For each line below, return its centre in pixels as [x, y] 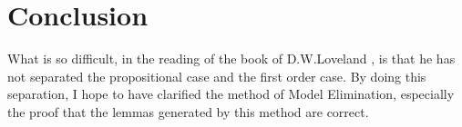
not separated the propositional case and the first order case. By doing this [217, 76]
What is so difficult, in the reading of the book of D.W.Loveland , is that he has [231, 59]
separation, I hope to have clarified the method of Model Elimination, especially [231, 94]
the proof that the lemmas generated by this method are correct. [188, 111]
